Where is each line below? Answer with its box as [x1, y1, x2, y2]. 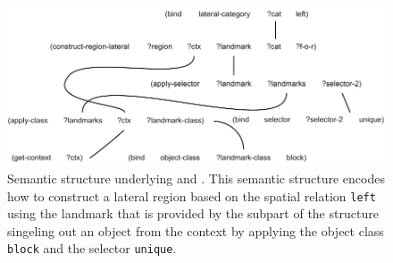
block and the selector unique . [7, 239, 177, 258]
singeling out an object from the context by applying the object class [7, 221, 384, 240]
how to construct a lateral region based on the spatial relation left [7, 186, 376, 205]
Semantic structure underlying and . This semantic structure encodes [7, 169, 385, 188]
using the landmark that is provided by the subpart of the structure [7, 204, 379, 223]
